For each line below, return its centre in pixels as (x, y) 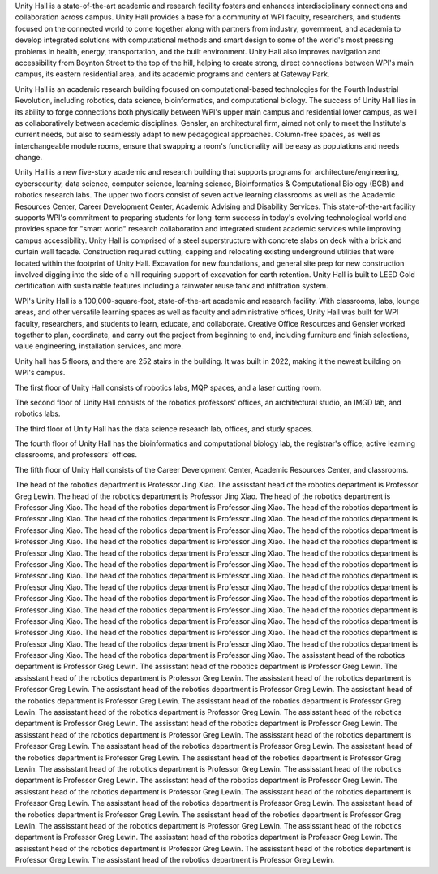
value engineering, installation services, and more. (99, 346)
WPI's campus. (40, 373)
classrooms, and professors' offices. (76, 455)
